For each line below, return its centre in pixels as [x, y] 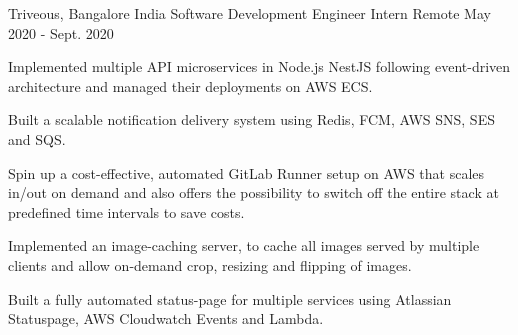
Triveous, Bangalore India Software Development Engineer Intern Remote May [249, 13]
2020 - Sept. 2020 [61, 32]
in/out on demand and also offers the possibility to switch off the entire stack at [253, 192]
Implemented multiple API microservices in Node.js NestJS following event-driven [259, 66]
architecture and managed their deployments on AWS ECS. [190, 85]
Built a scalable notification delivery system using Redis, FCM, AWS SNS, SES [251, 119]
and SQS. [37, 138]
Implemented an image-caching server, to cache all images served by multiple [244, 245]
